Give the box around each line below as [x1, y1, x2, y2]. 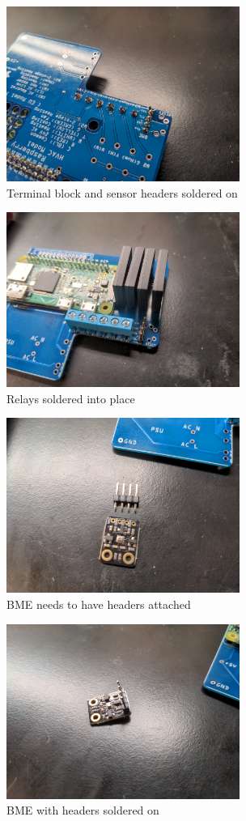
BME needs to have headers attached [6, 595, 191, 612]
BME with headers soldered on [6, 802, 159, 819]
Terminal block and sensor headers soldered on [6, 184, 238, 201]
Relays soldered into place [6, 389, 135, 406]
